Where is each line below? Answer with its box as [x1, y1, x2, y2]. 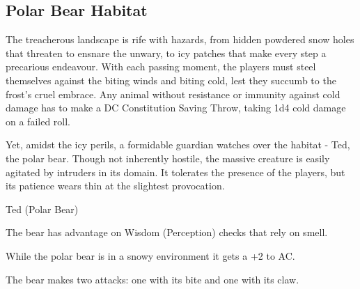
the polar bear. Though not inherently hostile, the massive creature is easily [6, 150, 330, 165]
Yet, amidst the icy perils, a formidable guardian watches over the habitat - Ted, [6, 137, 350, 152]
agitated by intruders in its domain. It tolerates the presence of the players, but [6, 164, 345, 179]
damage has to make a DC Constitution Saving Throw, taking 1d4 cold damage [6, 100, 346, 115]
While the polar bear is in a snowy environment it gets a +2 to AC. [6, 248, 295, 263]
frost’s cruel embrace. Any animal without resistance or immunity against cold [6, 86, 341, 101]
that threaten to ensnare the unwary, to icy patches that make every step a [6, 45, 327, 60]
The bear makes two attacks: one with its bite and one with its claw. [6, 272, 299, 286]
